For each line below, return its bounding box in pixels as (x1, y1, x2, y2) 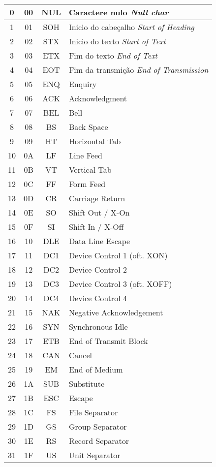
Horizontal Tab (68, 135, 121, 147)
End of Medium (68, 364, 123, 375)
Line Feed (68, 150, 102, 161)
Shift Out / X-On (68, 207, 130, 218)
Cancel (68, 349, 92, 361)
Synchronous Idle (68, 321, 128, 332)
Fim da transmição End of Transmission (68, 64, 209, 75)
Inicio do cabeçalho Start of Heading (68, 21, 194, 32)
